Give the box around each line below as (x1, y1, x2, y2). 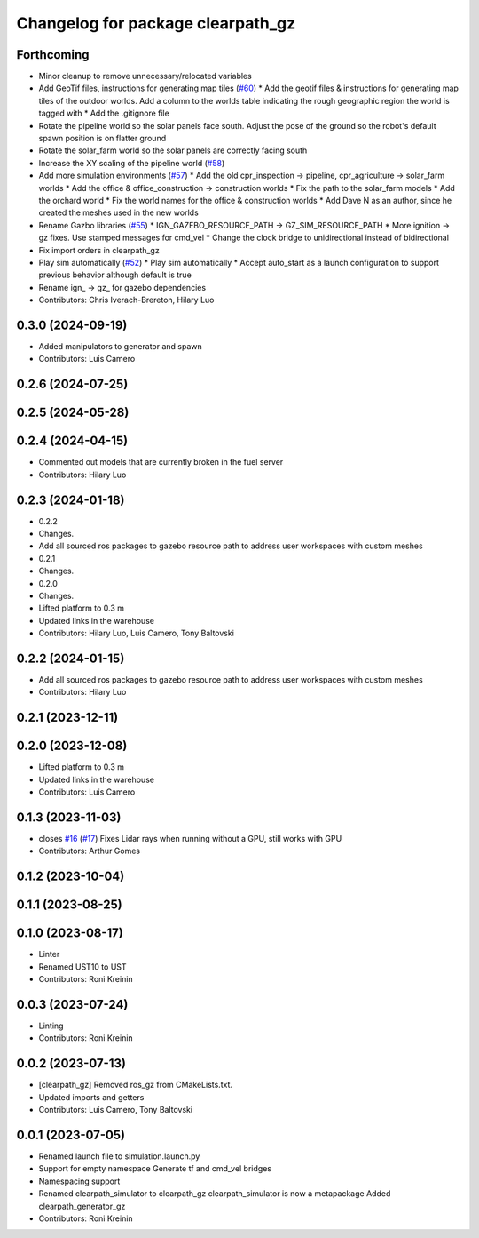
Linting (38, 1020, 64, 1031)
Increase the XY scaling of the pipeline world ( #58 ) (38, 157, 225, 168)
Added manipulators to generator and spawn (38, 341, 203, 351)
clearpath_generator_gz (38, 1201, 126, 1211)
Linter (38, 949, 60, 960)
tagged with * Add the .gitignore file (38, 108, 170, 119)
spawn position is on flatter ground (38, 133, 167, 144)
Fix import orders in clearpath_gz (38, 244, 160, 255)
